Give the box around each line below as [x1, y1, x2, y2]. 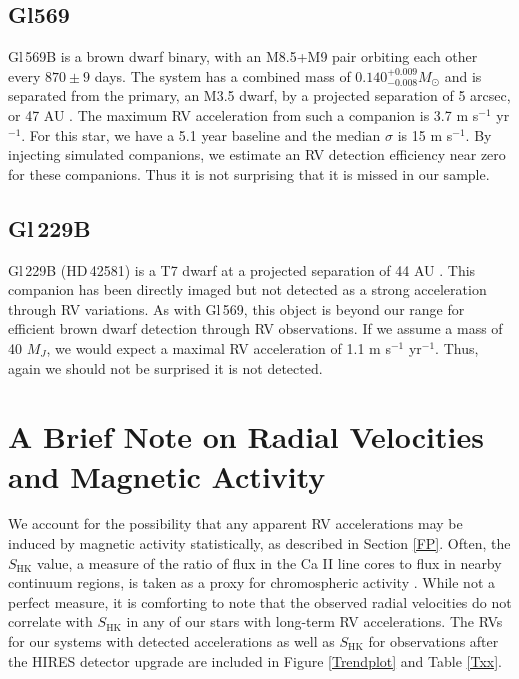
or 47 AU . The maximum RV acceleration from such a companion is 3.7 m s [8, 104, 479, 125]
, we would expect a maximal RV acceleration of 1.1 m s [46, 337, 391, 358]
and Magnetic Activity [8, 455, 326, 496]
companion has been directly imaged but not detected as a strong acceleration [8, 279, 487, 300]
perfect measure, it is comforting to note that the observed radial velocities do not [8, 591, 512, 612]
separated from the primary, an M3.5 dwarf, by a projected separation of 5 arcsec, [8, 85, 511, 106]
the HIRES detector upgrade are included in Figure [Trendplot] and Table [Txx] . [8, 650, 502, 671]
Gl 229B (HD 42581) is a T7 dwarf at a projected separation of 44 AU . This [8, 259, 476, 280]
